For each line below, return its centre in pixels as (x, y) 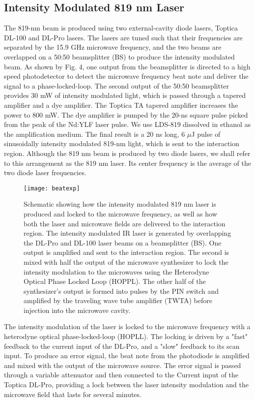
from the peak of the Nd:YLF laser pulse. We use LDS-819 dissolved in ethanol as (127, 124)
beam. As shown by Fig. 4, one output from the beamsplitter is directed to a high (127, 66)
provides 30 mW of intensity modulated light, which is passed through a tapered (125, 95)
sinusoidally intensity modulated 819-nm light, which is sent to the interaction (122, 143)
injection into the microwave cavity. (77, 310)
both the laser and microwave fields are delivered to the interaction (125, 223)
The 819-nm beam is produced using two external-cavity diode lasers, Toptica (121, 28)
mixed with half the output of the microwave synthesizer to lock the (126, 262)
